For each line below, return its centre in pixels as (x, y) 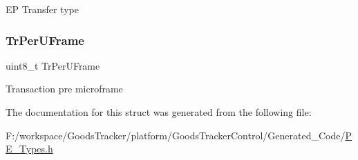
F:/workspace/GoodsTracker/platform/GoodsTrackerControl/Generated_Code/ (176, 135)
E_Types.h (29, 149)
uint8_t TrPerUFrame (53, 65)
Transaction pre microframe (64, 89)
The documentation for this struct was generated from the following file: (159, 112)
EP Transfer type (42, 9)
